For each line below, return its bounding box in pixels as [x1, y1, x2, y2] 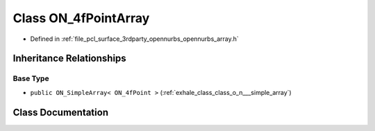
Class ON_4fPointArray [12, 10, 150, 26]
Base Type [12, 73, 49, 83]
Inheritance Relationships [12, 53, 126, 64]
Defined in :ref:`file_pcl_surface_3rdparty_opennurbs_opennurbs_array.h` [30, 35, 239, 43]
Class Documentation [12, 106, 109, 118]
